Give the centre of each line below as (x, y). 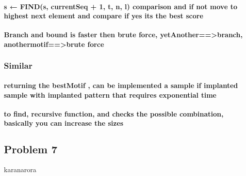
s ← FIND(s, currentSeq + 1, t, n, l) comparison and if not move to (121, 6)
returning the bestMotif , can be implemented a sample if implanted (121, 85)
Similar (18, 66)
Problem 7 (31, 149)
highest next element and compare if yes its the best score (104, 16)
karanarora (20, 169)
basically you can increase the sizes (64, 123)
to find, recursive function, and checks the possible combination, (114, 113)
